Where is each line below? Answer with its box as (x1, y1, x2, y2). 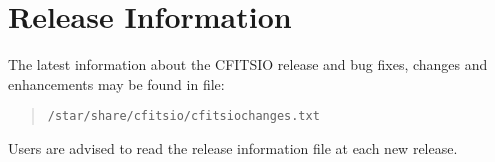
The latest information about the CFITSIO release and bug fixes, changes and (8, 54, 488, 75)
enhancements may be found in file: (8, 73, 225, 94)
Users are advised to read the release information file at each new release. (8, 137, 458, 158)
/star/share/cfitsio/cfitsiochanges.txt (47, 109, 320, 124)
